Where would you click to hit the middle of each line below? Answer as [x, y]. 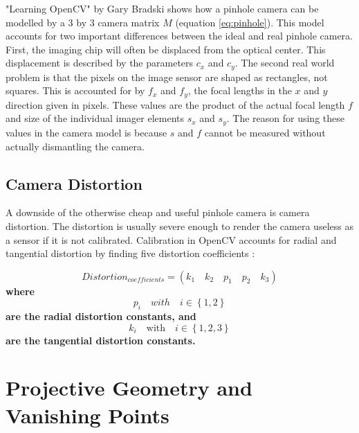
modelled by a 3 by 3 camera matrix [83, 22]
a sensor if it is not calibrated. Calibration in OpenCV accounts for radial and [171, 239]
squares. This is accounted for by [75, 90]
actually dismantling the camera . [75, 146]
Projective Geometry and [129, 388]
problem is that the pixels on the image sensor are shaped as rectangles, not [167, 77]
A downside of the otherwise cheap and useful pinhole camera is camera [158, 212]
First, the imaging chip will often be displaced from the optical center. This [166, 49]
